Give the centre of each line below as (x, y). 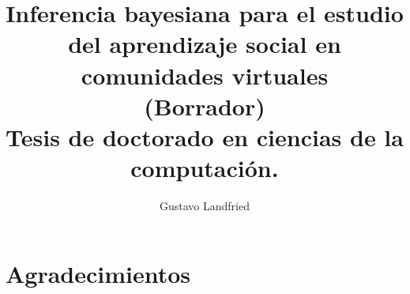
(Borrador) (205, 106)
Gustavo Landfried (205, 206)
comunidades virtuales (205, 75)
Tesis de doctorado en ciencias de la (205, 136)
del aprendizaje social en (205, 44)
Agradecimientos (98, 273)
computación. (205, 168)
